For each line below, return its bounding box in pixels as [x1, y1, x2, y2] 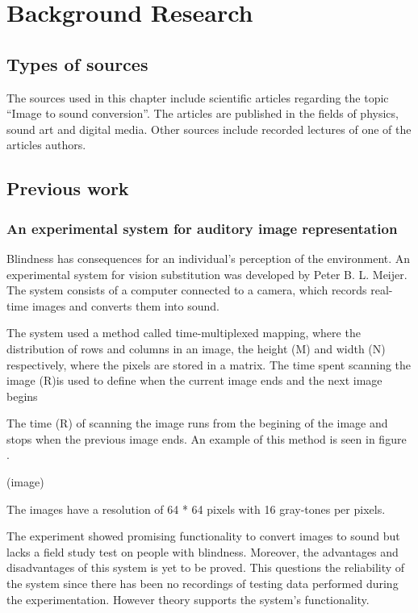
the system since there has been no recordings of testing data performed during [6, 575, 399, 592]
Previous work [6, 176, 129, 201]
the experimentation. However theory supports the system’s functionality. [6, 590, 370, 607]
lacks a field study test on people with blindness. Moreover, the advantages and [6, 543, 399, 560]
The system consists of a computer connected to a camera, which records [6, 281, 367, 298]
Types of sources [6, 51, 148, 76]
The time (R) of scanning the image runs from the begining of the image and [6, 415, 388, 432]
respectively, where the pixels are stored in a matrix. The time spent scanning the [6, 356, 412, 373]
